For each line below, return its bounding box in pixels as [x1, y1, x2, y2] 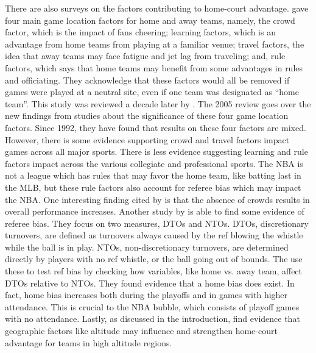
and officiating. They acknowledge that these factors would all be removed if [5, 73, 290, 86]
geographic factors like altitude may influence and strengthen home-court [5, 324, 278, 337]
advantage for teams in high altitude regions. [5, 336, 172, 349]
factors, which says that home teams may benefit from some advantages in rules [5, 61, 303, 74]
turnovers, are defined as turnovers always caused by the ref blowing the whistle [5, 229, 303, 241]
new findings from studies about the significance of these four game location [5, 109, 289, 122]
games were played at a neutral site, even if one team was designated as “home [5, 85, 299, 98]
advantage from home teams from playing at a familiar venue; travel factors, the [5, 37, 304, 50]
